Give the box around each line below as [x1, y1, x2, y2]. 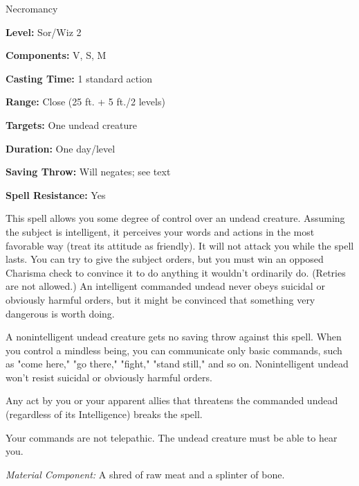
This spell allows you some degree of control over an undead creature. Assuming [6, 211, 345, 225]
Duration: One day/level [6, 141, 116, 155]
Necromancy [6, 1, 58, 15]
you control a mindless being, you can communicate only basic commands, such [6, 342, 342, 357]
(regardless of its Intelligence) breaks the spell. [6, 407, 203, 422]
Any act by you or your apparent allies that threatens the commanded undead [6, 393, 338, 408]
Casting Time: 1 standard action [6, 71, 152, 85]
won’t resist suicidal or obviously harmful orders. [6, 370, 212, 384]
